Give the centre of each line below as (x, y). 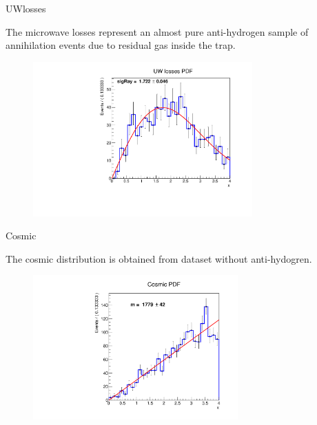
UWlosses (26, 8)
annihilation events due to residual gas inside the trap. (121, 45)
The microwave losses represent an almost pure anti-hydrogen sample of (157, 31)
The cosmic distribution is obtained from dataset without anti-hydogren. (159, 258)
